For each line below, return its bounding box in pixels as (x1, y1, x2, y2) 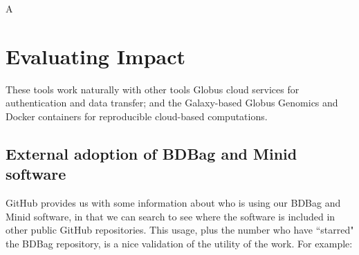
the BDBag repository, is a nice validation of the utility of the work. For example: (6, 236, 353, 250)
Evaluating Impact (6, 41, 186, 70)
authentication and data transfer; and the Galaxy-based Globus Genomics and (6, 95, 338, 110)
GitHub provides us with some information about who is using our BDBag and (6, 196, 341, 210)
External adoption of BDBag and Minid (6, 142, 297, 164)
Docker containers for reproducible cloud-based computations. (6, 108, 268, 123)
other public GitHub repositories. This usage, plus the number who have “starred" (6, 223, 354, 237)
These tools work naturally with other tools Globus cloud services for (6, 82, 300, 96)
